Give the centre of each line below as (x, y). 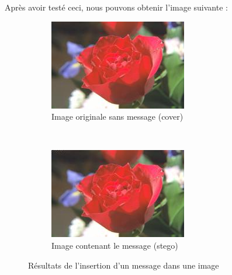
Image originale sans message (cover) (117, 116)
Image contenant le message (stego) (115, 245)
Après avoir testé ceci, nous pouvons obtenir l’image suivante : (116, 7)
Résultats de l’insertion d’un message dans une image (124, 265)
